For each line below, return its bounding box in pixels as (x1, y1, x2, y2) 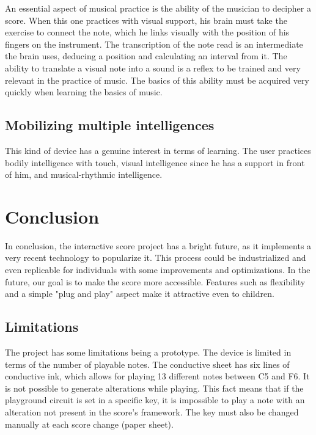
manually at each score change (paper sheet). (5, 417, 174, 430)
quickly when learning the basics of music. (5, 86, 163, 98)
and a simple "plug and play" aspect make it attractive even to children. (5, 287, 274, 300)
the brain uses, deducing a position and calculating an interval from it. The (5, 49, 287, 62)
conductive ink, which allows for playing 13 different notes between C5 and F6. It (5, 370, 310, 382)
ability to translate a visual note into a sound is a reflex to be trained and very (5, 61, 301, 74)
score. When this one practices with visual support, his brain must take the (5, 13, 287, 26)
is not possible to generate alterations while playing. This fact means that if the (5, 381, 304, 394)
